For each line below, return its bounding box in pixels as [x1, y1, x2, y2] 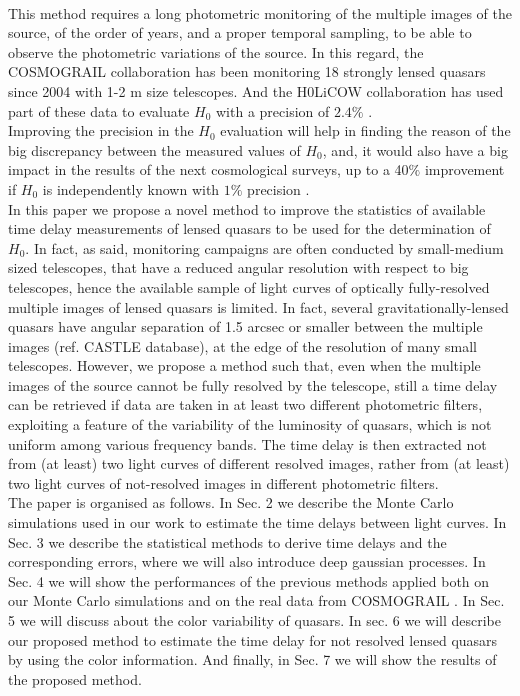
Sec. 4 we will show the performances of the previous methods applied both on [8, 570, 490, 591]
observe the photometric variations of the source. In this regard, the [8, 41, 424, 62]
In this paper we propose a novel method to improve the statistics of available [8, 198, 486, 219]
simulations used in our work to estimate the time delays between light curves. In [8, 512, 507, 533]
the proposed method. [8, 668, 142, 689]
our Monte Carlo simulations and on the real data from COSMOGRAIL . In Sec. [8, 590, 505, 611]
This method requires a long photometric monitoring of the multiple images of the [8, 2, 512, 23]
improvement [424, 159, 505, 180]
